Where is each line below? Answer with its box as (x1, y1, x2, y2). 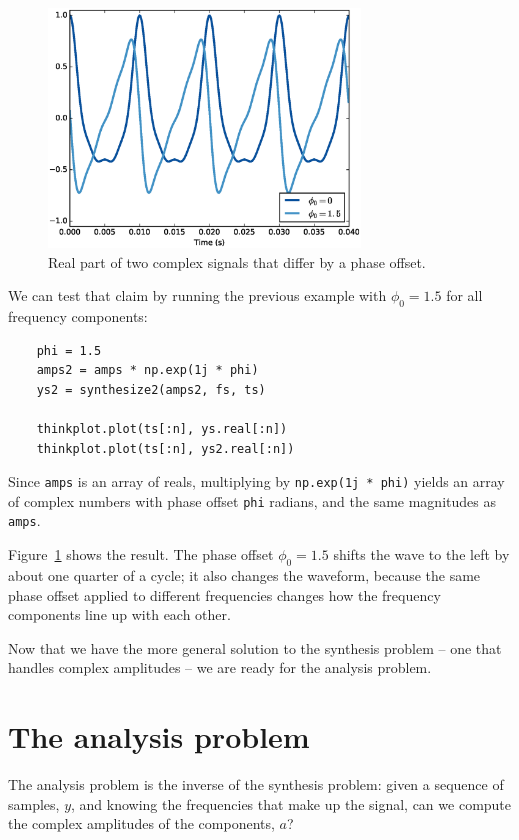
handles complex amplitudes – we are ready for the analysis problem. (8, 657, 432, 678)
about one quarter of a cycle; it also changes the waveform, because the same (8, 564, 481, 585)
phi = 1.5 (36, 343, 102, 358)
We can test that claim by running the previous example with (8, 285, 387, 306)
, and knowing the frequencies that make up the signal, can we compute (71, 793, 512, 814)
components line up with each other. (8, 604, 231, 625)
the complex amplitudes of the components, (8, 813, 275, 834)
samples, (8, 793, 60, 814)
